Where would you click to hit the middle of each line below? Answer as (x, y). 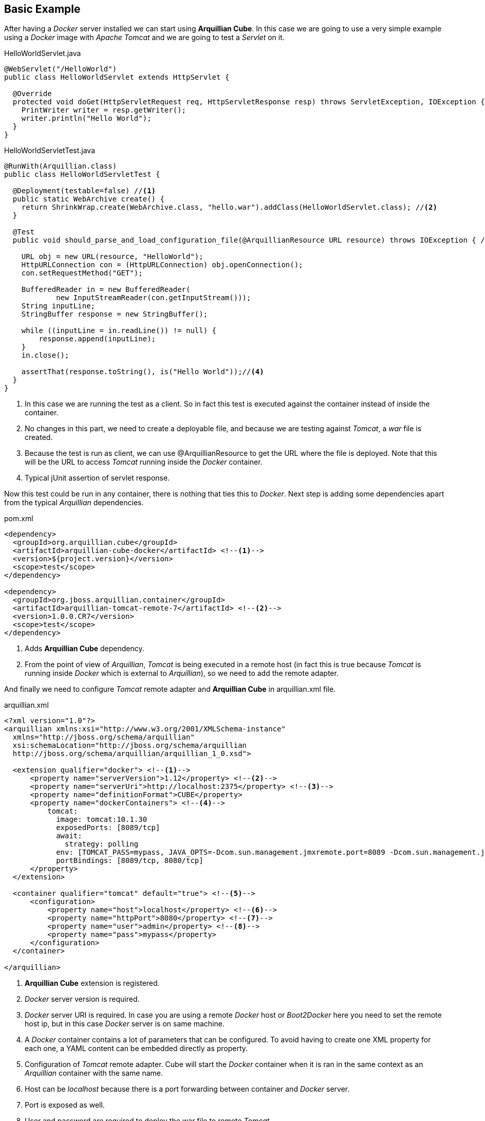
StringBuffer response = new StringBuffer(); (115, 314)
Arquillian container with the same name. (94, 1073)
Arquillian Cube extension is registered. (92, 983)
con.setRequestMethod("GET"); (82, 273)
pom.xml (19, 519)
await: (69, 836)
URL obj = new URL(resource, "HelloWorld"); (112, 257)
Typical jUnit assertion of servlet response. (97, 478)
